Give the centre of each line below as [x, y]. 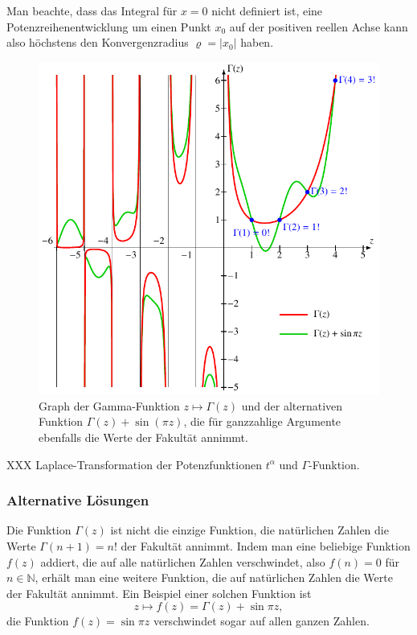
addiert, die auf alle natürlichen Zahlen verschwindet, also [183, 561]
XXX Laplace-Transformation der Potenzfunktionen [134, 464]
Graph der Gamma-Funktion [109, 405]
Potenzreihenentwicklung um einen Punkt [109, 26]
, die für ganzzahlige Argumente [262, 421]
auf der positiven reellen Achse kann [319, 26]
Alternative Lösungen [78, 500]
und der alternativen [292, 405]
